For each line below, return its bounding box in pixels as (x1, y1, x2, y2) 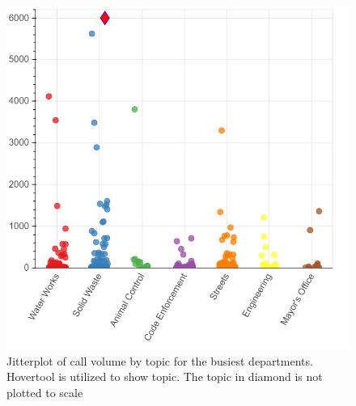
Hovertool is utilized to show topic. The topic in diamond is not (6, 368, 323, 385)
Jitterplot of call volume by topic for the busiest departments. (6, 352, 313, 369)
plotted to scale (6, 383, 83, 400)
